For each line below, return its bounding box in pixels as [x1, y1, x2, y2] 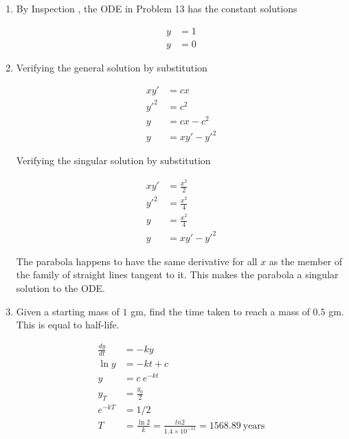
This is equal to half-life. [16, 317, 120, 332]
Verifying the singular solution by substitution [16, 153, 211, 168]
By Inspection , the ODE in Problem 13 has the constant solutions [16, 1, 297, 15]
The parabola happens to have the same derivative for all [16, 254, 258, 268]
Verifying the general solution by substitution [16, 60, 207, 74]
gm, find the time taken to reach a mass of [131, 304, 310, 318]
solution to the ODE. [16, 280, 106, 295]
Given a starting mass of [16, 304, 120, 318]
